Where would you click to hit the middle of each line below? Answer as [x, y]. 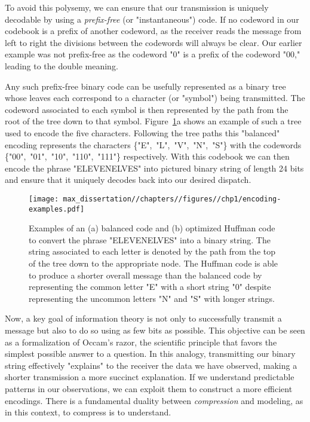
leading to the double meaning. [62, 65]
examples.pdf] [57, 209]
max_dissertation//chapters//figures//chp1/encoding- [172, 199]
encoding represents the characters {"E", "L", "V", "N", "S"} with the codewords [153, 144]
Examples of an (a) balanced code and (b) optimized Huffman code [152, 228]
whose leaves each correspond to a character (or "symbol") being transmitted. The [155, 98]
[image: [44, 199]
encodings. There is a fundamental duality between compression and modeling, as [154, 400]
